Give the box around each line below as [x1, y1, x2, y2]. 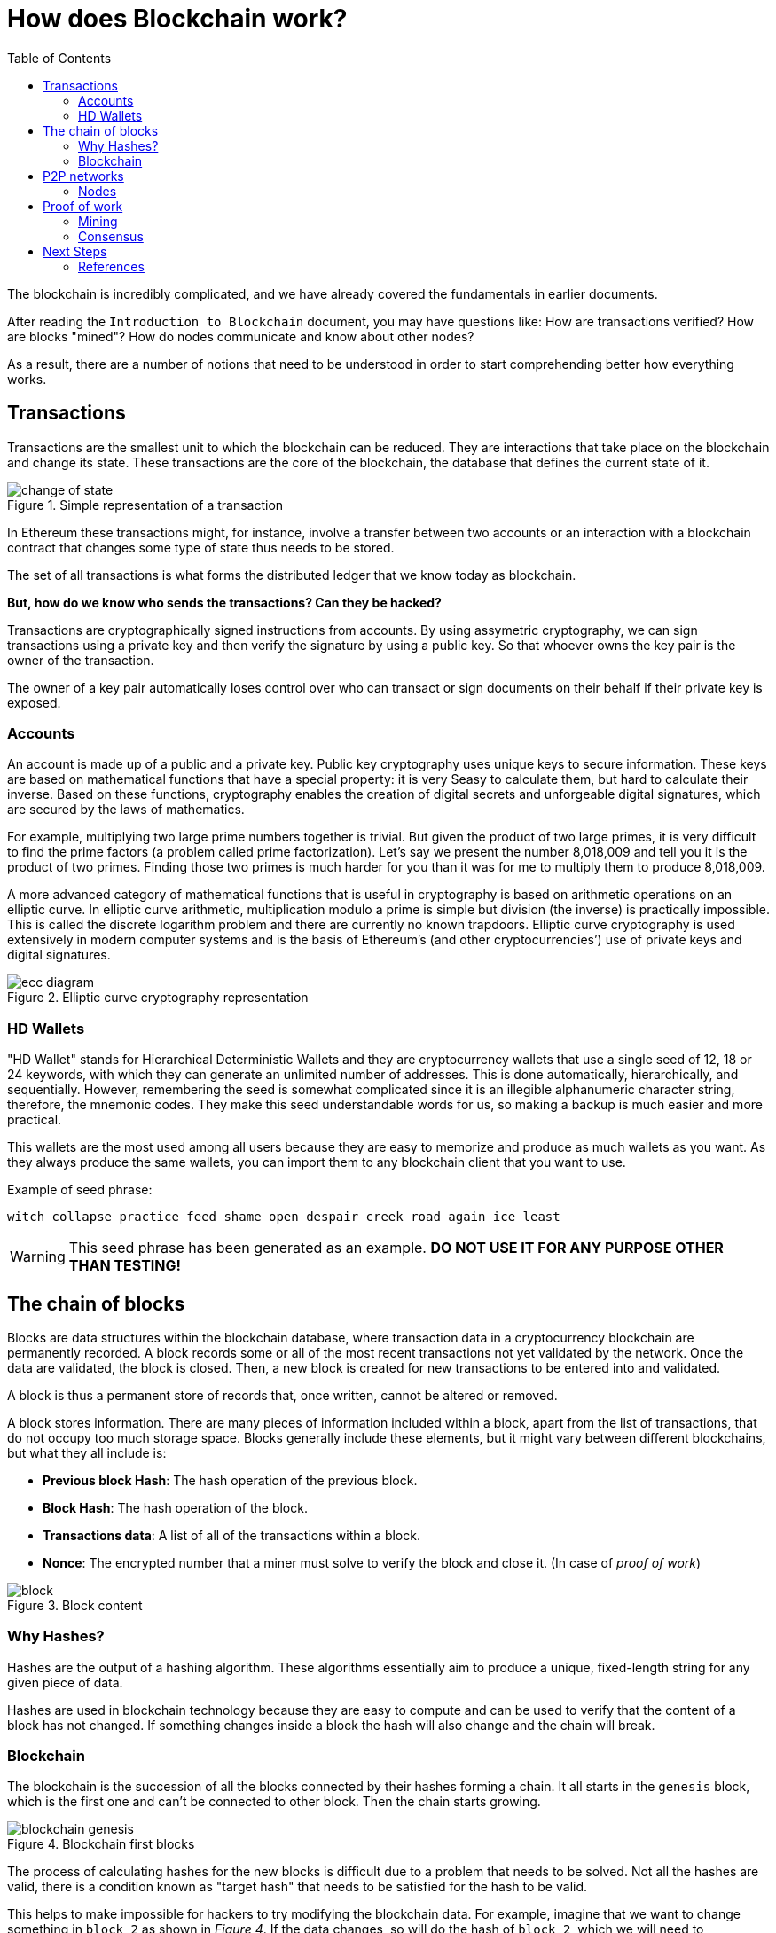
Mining [78, 213, 118, 229]
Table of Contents [7, 50, 112, 66]
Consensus [78, 228, 144, 244]
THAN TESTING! [68, 1256, 181, 1275]
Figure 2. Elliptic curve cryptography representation [7, 990, 309, 1006]
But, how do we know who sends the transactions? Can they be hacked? [7, 594, 442, 610]
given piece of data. [7, 1674, 123, 1690]
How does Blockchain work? [7, 4, 348, 34]
